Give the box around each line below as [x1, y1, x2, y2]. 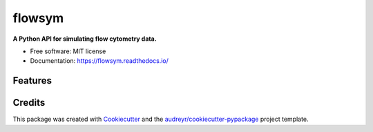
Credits [12, 97, 46, 109]
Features [12, 75, 52, 86]
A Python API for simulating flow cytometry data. [12, 35, 157, 43]
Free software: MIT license [30, 47, 106, 55]
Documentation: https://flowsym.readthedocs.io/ [30, 57, 169, 65]
